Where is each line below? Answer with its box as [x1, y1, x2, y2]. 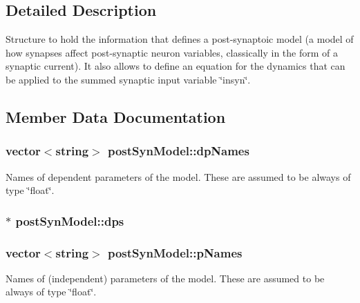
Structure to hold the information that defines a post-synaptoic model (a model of [6, 32, 354, 46]
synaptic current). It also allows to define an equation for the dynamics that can [6, 59, 345, 73]
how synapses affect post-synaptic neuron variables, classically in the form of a [6, 45, 338, 59]
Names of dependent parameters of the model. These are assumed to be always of [6, 169, 351, 184]
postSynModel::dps [15, 212, 124, 229]
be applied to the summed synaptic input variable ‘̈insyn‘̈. [6, 72, 251, 86]
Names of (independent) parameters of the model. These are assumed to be [6, 271, 325, 285]
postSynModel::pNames [107, 244, 243, 261]
